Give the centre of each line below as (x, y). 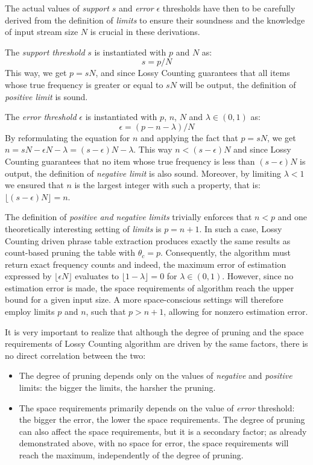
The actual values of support (57, 8)
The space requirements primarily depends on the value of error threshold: (157, 407)
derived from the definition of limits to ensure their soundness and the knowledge (155, 20)
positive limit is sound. (46, 96)
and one (292, 217)
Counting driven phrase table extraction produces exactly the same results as (148, 240)
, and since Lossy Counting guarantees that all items (193, 73)
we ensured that (34, 185)
